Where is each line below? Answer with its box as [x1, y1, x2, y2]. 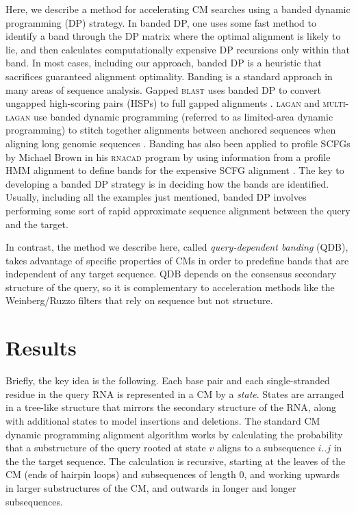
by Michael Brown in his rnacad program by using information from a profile [5, 149, 331, 164]
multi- [322, 96, 349, 110]
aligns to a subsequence [216, 440, 315, 455]
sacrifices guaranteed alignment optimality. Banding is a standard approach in [5, 68, 333, 83]
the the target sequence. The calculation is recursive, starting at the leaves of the [5, 453, 346, 468]
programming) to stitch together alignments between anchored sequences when [5, 123, 336, 137]
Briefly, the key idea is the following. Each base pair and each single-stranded [5, 373, 330, 388]
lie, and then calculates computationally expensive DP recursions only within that [5, 42, 350, 56]
